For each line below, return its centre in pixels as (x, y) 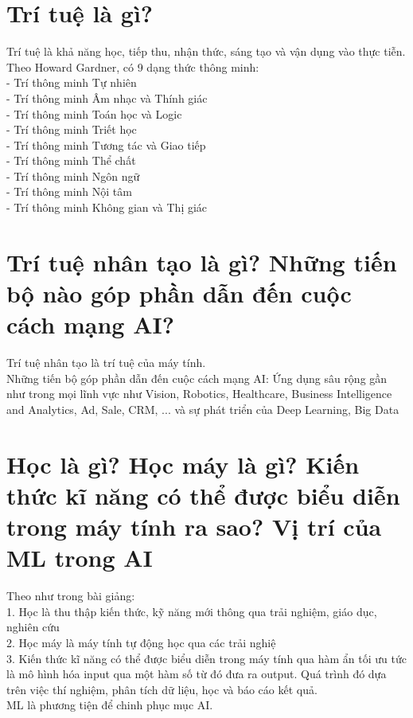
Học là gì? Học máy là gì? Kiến (183, 464)
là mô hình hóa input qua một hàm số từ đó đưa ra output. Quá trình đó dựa (197, 674)
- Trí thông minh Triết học (72, 129)
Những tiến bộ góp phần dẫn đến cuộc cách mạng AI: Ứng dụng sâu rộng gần (197, 378)
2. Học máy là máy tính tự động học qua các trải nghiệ (141, 642)
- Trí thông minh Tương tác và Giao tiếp (106, 144)
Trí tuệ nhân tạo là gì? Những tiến (202, 261)
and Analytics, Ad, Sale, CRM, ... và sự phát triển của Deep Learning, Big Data (203, 409)
